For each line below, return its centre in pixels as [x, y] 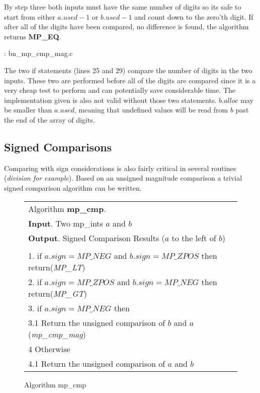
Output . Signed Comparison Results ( [97, 238]
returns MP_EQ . [33, 36]
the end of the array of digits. [50, 119]
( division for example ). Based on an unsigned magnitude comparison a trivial [123, 178]
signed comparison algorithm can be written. [73, 187]
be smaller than [28, 110]
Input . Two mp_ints [66, 223]
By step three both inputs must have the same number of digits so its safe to [123, 7]
